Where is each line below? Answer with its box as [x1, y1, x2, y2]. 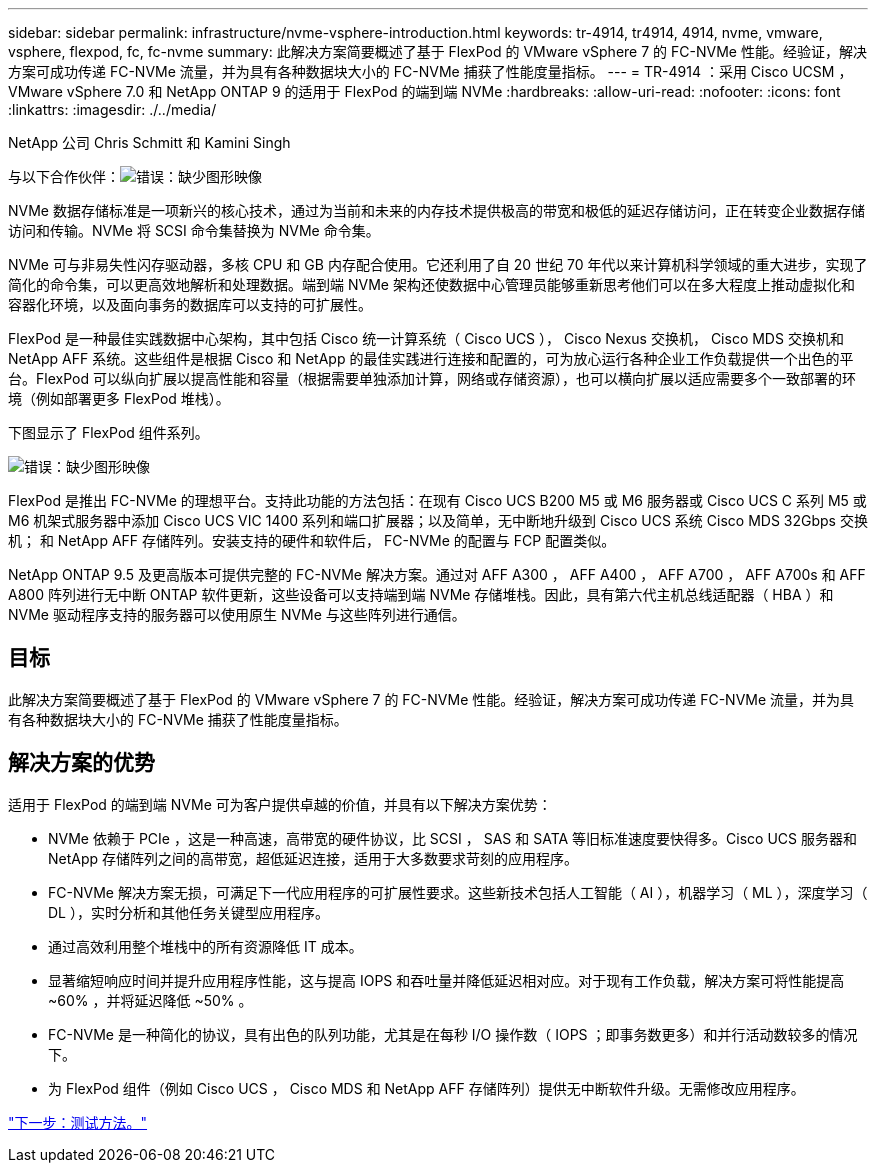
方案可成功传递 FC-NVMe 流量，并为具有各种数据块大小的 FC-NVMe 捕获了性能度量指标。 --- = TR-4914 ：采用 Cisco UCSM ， [8, 63, 853, 80]
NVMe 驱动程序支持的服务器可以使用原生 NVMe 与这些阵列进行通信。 [8, 606, 466, 623]
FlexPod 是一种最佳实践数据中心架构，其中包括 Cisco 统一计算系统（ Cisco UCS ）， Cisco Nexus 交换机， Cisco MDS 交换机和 [8, 330, 844, 347]
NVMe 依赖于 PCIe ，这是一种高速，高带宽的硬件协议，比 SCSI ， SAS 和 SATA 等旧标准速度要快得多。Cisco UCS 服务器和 [48, 829, 857, 847]
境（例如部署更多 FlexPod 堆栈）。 [8, 390, 230, 407]
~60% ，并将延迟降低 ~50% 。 [48, 991, 253, 1009]
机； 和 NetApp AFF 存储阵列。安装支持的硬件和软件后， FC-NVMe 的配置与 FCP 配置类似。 [8, 532, 616, 549]
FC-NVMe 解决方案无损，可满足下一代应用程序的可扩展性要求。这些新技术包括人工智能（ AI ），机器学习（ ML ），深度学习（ [48, 883, 868, 901]
